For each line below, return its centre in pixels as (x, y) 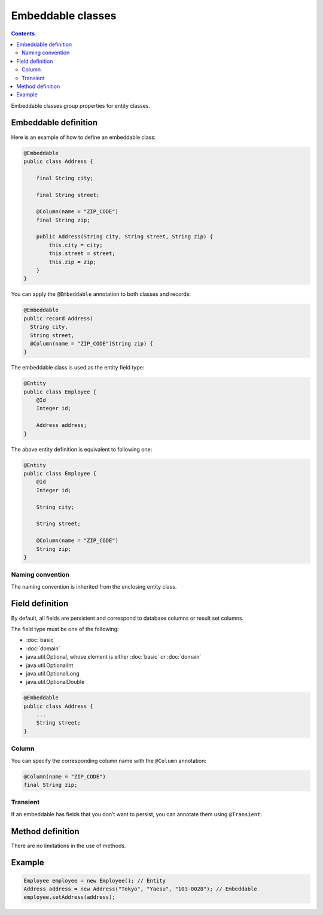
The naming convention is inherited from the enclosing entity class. (94, 586)
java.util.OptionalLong (53, 673)
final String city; (65, 178)
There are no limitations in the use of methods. (68, 846)
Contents (23, 34)
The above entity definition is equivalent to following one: (82, 449)
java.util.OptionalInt (50, 665)
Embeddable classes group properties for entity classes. (81, 105)
